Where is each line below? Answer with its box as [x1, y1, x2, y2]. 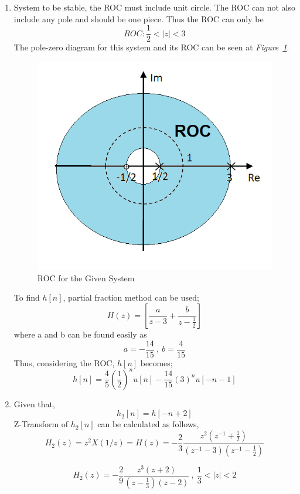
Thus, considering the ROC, [13, 356, 115, 369]
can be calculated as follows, [97, 418, 199, 430]
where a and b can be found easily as [13, 328, 147, 340]
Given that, [13, 397, 55, 410]
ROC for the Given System [37, 271, 135, 284]
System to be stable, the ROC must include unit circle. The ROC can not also [13, 1, 295, 13]
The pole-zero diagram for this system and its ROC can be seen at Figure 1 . [13, 41, 289, 53]
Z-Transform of [13, 418, 69, 430]
